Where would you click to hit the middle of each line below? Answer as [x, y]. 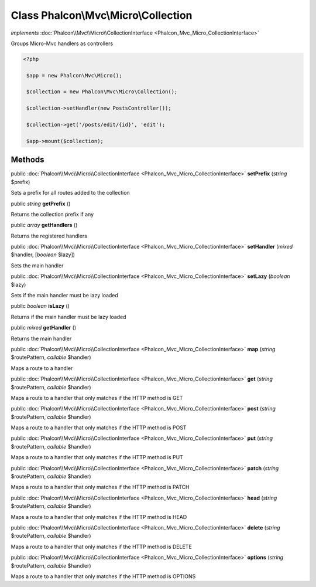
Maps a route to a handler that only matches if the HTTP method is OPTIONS [103, 576]
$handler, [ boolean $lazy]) [43, 255]
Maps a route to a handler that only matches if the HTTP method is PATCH [100, 487]
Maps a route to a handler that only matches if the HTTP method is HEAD [99, 517]
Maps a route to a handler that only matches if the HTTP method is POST [99, 427]
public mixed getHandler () [44, 328]
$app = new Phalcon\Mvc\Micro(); [74, 75]
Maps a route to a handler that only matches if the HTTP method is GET [97, 398]
